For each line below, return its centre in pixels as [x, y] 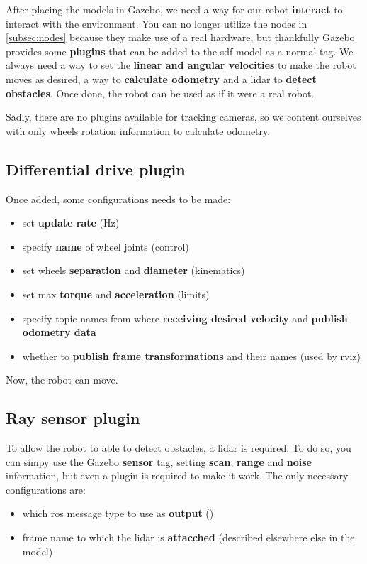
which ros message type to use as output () [118, 513]
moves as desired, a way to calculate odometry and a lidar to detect [161, 78]
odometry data [59, 332]
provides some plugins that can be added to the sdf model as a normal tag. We [180, 51]
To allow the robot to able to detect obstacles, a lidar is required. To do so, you [179, 448]
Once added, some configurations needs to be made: [118, 199]
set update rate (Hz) [71, 223]
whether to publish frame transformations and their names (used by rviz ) [192, 356]
